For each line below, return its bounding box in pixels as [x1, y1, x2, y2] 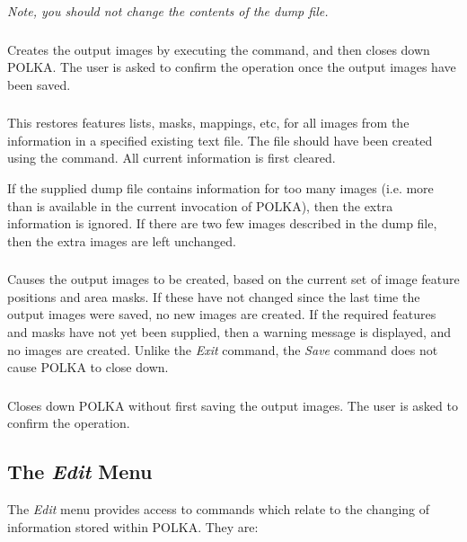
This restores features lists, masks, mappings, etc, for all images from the [7, 113, 410, 132]
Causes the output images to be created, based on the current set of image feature [7, 270, 460, 289]
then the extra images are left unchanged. [7, 231, 236, 250]
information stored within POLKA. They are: [7, 517, 259, 536]
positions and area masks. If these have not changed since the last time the [7, 287, 420, 306]
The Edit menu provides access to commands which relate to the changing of [7, 500, 430, 519]
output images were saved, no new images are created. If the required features [7, 305, 436, 324]
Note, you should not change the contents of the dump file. [7, 2, 329, 20]
